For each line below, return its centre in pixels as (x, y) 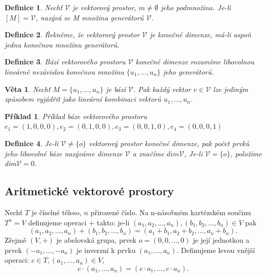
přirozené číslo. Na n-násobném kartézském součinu (171, 212)
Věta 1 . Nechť (28, 89)
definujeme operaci (57, 222)
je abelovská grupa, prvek (96, 240)
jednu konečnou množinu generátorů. (62, 44)
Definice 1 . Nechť (33, 7)
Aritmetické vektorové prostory (89, 191)
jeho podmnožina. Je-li (196, 7)
